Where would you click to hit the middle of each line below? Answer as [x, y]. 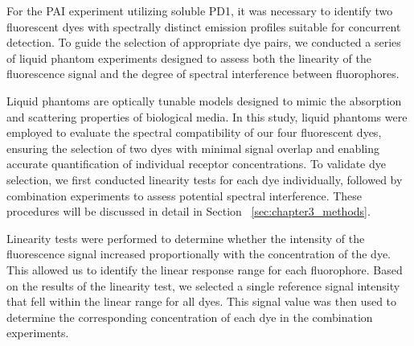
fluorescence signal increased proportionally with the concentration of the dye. [199, 254]
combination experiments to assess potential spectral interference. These [184, 195]
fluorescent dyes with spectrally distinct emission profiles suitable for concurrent [204, 26]
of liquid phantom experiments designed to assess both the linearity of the [189, 58]
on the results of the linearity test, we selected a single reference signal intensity [203, 285]
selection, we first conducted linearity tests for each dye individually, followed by [205, 179]
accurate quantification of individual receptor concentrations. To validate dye [196, 164]
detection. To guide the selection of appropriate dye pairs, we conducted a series [204, 42]
